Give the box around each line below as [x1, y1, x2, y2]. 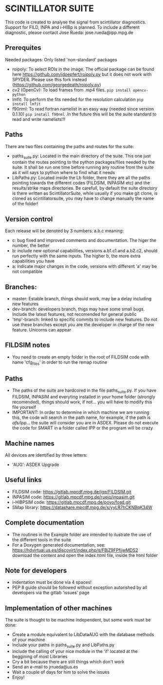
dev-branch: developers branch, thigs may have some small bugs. [12, 306, 145, 312]
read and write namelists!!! [12, 116, 66, 122]
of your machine [12, 637, 45, 643]
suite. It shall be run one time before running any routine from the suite [12, 164, 154, 170]
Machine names [5, 439, 55, 447]
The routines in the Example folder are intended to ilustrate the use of [12, 531, 152, 537]
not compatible [12, 268, 43, 274]
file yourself [12, 404, 36, 410]
